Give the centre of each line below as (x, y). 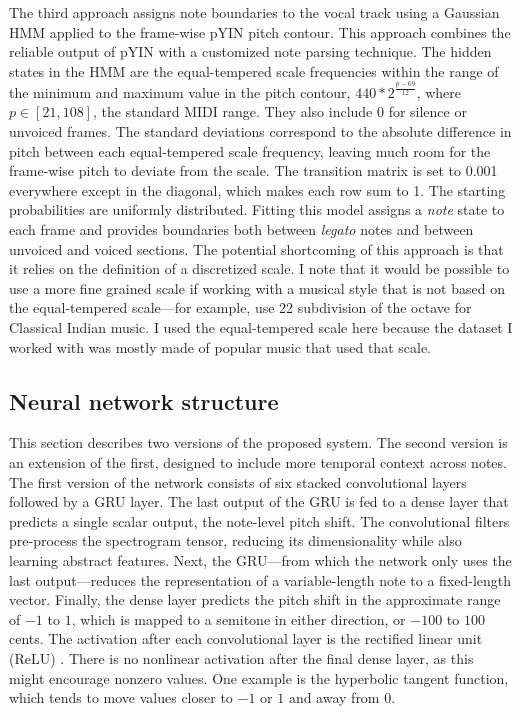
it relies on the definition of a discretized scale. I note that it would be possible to (259, 268)
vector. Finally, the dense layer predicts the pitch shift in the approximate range (255, 599)
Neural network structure (144, 400)
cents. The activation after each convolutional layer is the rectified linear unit (246, 638)
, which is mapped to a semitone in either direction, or (238, 618)
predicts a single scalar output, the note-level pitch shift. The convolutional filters (259, 520)
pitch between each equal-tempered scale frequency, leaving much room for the (250, 150)
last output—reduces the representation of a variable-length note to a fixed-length (260, 579)
